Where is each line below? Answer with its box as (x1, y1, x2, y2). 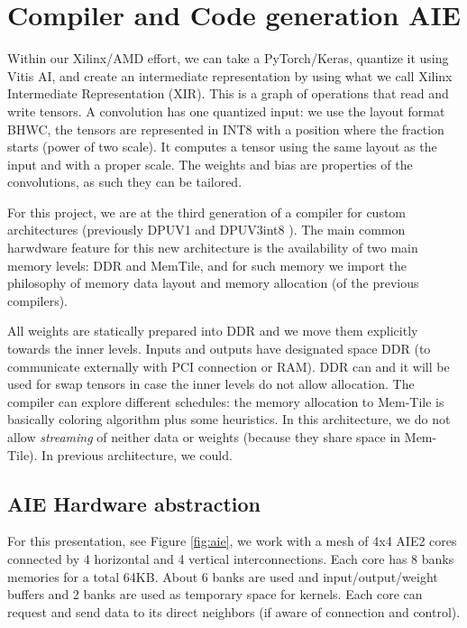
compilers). (7, 291, 69, 309)
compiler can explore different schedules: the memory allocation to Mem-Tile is (7, 392, 444, 411)
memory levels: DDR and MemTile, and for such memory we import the (7, 255, 407, 274)
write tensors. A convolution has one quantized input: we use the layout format (7, 101, 445, 120)
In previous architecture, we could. (41, 445, 233, 464)
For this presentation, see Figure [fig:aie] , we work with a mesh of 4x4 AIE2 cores (7, 531, 457, 550)
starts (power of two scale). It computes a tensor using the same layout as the (7, 137, 437, 156)
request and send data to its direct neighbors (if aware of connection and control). (7, 602, 461, 621)
